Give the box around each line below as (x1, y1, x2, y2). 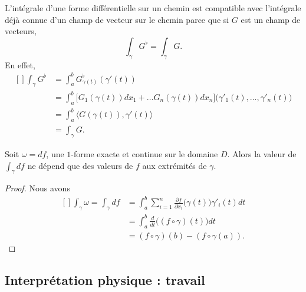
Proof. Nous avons (5, 182, 70, 194)
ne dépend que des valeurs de (27, 159, 133, 171)
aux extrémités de (142, 159, 207, 171)
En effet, (5, 58, 35, 71)
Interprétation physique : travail (5, 270, 205, 288)
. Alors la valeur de (227, 147, 297, 160)
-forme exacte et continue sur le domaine (71, 147, 218, 160)
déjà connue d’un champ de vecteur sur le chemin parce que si (5, 13, 229, 25)
